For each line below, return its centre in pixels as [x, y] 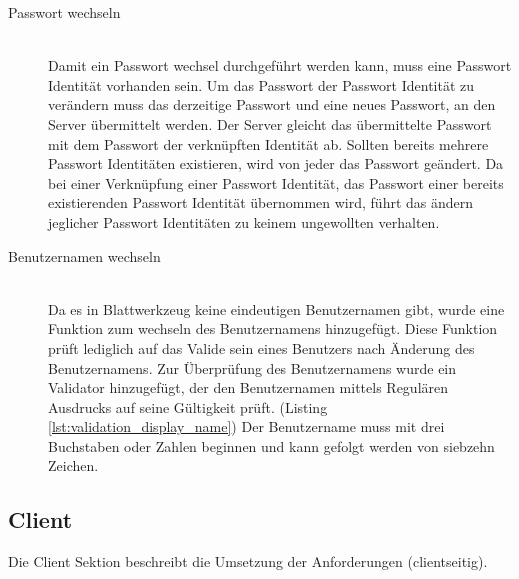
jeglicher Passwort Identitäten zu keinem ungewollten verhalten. [244, 221]
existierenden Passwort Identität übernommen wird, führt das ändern [261, 202]
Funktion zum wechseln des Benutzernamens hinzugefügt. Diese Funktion [273, 328]
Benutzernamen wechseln [84, 255]
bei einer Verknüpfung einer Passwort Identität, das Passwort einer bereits [276, 182]
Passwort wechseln [64, 12]
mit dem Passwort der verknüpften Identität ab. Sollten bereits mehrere [268, 143]
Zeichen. [73, 465]
